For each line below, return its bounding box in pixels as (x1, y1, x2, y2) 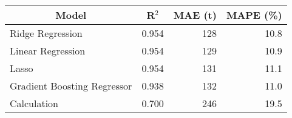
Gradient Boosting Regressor (10, 79, 132, 93)
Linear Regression (10, 44, 86, 57)
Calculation (10, 96, 59, 110)
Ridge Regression (10, 26, 83, 40)
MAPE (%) (226, 8, 282, 22)
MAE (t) (173, 8, 217, 22)
